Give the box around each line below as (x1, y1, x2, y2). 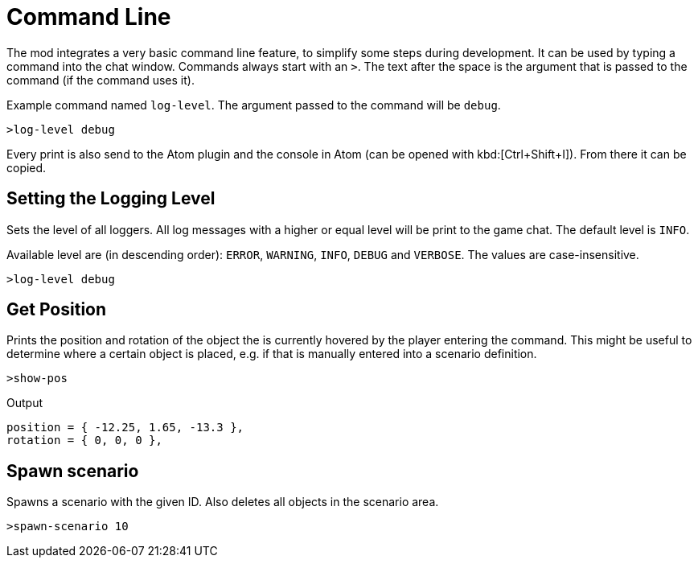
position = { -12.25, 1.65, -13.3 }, (6, 421, 244, 434)
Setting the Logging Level (6, 188, 216, 209)
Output (6, 396, 43, 410)
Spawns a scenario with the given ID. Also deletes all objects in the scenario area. (6, 495, 439, 509)
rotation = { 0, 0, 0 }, (6, 434, 162, 447)
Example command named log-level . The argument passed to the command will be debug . (6, 97, 501, 112)
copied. (6, 160, 47, 175)
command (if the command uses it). (6, 72, 195, 87)
